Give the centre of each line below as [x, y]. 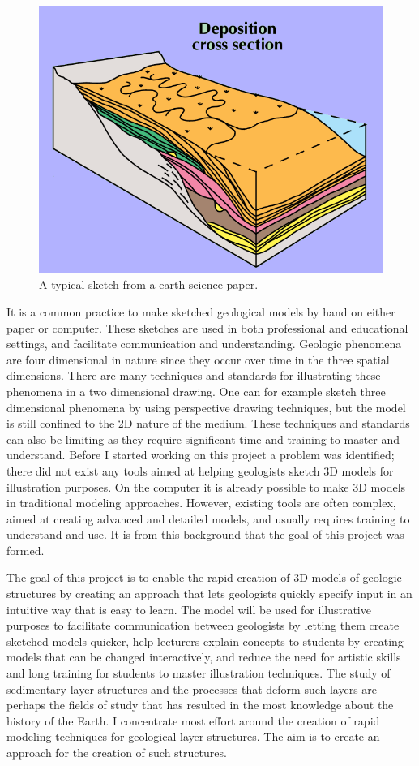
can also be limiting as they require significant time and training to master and [203, 439]
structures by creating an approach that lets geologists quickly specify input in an [209, 594]
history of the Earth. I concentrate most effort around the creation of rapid [193, 720]
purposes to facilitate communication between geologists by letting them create [203, 625]
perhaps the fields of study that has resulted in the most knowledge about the [200, 705]
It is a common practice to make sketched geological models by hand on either [201, 311]
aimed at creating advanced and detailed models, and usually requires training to [208, 518]
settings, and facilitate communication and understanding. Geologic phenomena [204, 344]
